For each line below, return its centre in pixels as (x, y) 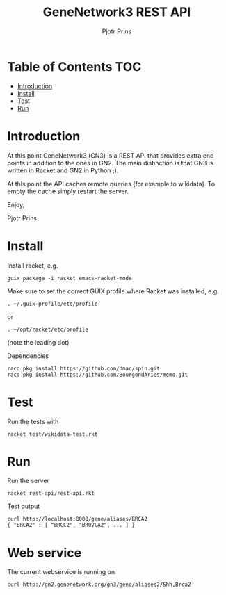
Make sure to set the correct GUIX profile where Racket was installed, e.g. (113, 291)
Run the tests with (33, 421)
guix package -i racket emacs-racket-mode (70, 278)
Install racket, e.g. (33, 266)
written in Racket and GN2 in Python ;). (63, 170)
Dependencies (28, 356)
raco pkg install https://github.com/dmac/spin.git (83, 368)
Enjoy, (16, 204)
